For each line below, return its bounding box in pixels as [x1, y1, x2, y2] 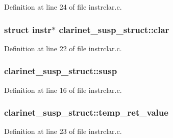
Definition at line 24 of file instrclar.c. [4, 2, 122, 12]
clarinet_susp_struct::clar [59, 23, 169, 36]
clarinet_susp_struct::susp [4, 64, 117, 77]
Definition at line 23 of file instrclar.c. [4, 126, 122, 136]
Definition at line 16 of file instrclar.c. [4, 84, 122, 95]
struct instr [4, 23, 52, 36]
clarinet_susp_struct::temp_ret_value [4, 106, 168, 119]
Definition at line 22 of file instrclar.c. [4, 43, 122, 53]
